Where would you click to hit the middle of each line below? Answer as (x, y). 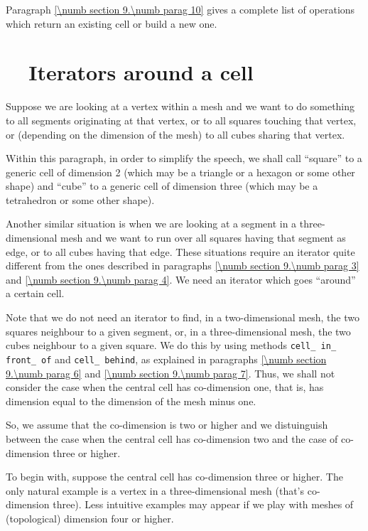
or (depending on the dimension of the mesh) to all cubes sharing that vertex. (175, 134)
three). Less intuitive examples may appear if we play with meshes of (203, 504)
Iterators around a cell (141, 72)
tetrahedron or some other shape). (80, 199)
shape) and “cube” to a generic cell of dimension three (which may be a (162, 186)
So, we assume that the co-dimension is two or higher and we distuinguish (167, 425)
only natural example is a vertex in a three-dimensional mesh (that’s (155, 490)
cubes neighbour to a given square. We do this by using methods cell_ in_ (171, 345)
